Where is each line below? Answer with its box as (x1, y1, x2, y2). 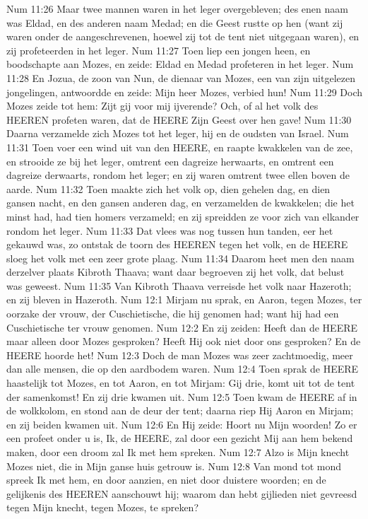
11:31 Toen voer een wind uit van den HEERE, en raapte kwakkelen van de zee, (6, 139, 353, 154)
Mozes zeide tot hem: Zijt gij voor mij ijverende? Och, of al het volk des (6, 98, 319, 113)
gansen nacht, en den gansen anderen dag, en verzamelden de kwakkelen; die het (6, 195, 355, 210)
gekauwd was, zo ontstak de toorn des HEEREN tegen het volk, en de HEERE (6, 237, 348, 252)
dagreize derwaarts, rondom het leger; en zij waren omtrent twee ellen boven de (6, 168, 350, 182)
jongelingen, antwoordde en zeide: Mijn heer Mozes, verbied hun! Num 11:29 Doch (6, 84, 363, 99)
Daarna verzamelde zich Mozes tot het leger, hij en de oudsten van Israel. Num (6, 126, 349, 141)
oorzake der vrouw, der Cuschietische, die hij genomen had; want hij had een (6, 306, 339, 321)
